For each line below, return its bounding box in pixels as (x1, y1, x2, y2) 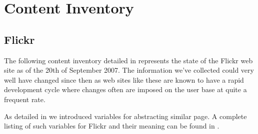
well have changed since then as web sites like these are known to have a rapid (4, 74, 244, 85)
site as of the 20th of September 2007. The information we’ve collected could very (4, 65, 254, 75)
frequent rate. (4, 94, 45, 104)
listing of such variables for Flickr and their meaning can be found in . (4, 121, 219, 131)
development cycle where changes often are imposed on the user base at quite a (4, 84, 247, 95)
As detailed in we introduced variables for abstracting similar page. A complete (4, 111, 247, 121)
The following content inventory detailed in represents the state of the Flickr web (4, 55, 253, 65)
